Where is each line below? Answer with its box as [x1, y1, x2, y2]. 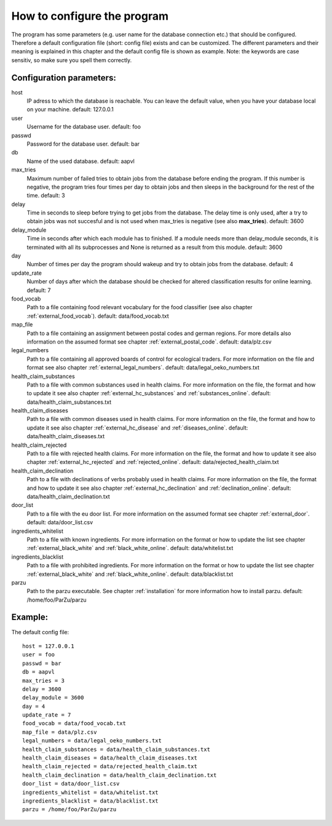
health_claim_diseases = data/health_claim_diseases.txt [22, 755, 198, 761]
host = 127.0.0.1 [22, 642, 74, 650]
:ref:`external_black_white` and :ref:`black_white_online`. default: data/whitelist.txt [26, 545, 234, 552]
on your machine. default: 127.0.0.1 [26, 106, 114, 113]
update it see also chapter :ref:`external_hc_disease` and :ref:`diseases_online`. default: [26, 424, 248, 431]
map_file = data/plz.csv [22, 728, 97, 736]
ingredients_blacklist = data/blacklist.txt [22, 798, 159, 804]
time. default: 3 [26, 192, 65, 199]
